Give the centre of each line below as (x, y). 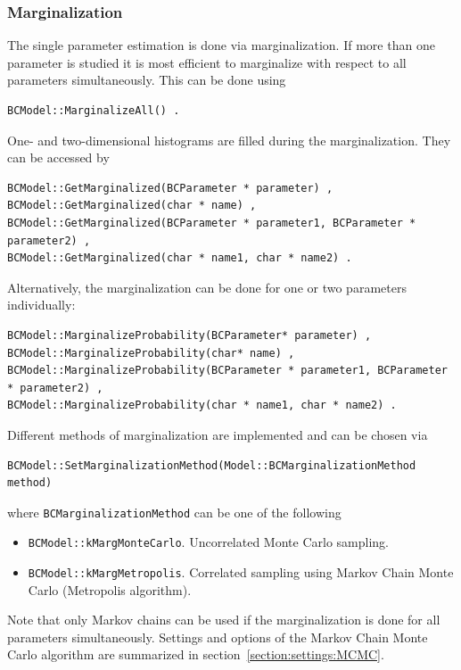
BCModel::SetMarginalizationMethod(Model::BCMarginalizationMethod (212, 465)
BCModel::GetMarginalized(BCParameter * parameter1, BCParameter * (212, 223)
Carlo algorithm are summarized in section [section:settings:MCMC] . (196, 654)
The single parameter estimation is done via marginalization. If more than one (221, 45)
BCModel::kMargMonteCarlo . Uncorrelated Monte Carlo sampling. (208, 542)
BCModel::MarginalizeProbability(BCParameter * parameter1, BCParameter (227, 371)
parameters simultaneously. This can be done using (147, 80)
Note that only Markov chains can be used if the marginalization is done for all (224, 620)
